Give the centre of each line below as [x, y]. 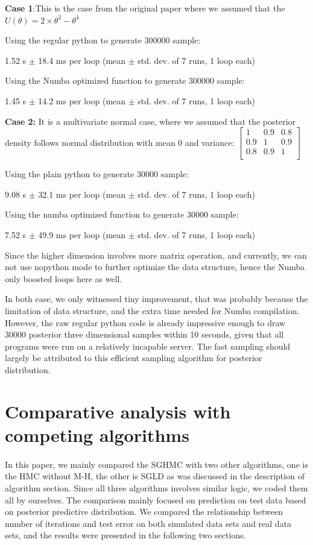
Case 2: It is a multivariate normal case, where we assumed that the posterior [150, 121]
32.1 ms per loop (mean [82, 194]
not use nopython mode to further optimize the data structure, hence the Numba [155, 267]
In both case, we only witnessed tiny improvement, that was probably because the [156, 299]
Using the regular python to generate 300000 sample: [103, 40]
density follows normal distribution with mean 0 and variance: [120, 142]
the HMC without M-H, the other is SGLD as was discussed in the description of [155, 476]
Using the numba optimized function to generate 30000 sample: [122, 214]
